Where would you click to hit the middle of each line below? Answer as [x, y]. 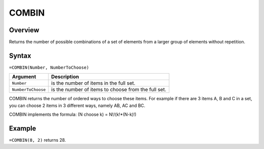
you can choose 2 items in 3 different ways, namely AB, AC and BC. [77, 106]
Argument [24, 77]
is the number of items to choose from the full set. [109, 89]
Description [65, 77]
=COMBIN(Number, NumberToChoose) [49, 67]
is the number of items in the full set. [93, 83]
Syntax [20, 55]
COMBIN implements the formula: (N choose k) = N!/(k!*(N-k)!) [73, 114]
